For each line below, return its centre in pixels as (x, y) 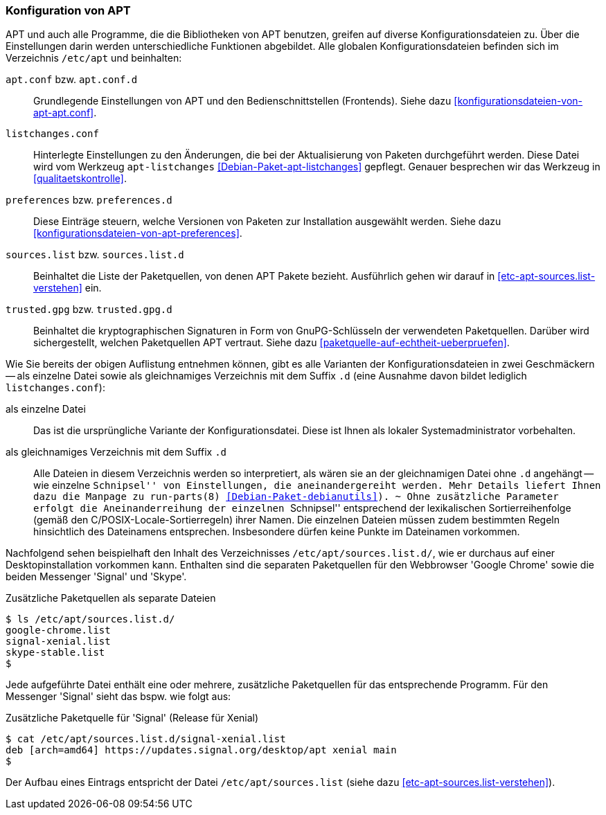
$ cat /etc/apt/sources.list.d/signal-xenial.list (146, 739)
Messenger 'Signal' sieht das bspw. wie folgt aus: (118, 697)
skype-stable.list (55, 653)
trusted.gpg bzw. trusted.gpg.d (89, 310)
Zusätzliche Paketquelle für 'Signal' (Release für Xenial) (132, 718)
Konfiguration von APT (68, 10)
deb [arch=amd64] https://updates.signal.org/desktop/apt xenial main (201, 750)
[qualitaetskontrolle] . (80, 179)
